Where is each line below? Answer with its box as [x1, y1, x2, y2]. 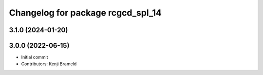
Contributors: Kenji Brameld [21, 61, 77, 67]
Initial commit [21, 54, 48, 60]
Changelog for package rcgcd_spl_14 [9, 7, 162, 18]
